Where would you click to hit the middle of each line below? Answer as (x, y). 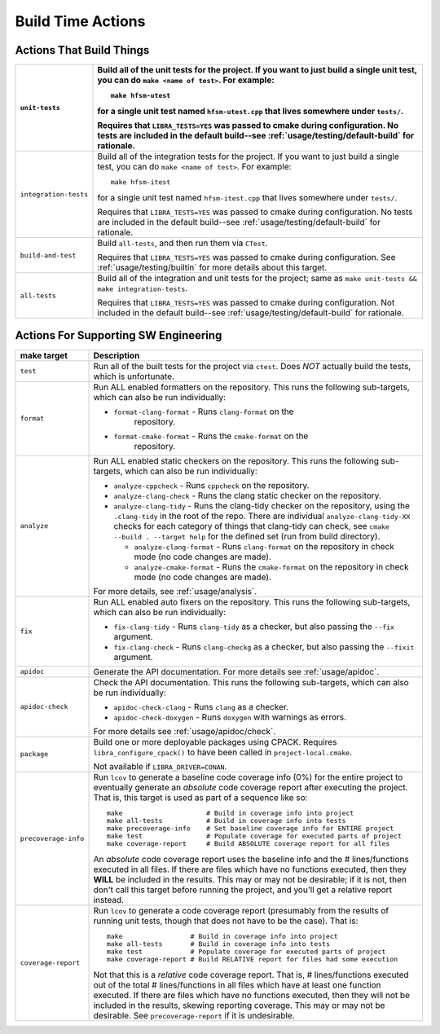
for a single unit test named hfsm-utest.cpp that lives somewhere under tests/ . (251, 112)
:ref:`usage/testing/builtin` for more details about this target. (212, 267)
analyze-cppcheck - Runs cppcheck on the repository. (211, 485)
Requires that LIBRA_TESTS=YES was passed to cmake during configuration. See (246, 257)
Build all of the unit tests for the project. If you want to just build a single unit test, (257, 70)
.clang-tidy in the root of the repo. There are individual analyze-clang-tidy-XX (262, 516)
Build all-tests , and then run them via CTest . (183, 243)
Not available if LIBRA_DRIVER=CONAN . (160, 766)
